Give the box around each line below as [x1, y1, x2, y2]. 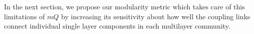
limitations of [4, 11, 45, 21]
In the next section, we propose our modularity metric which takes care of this [4, 1, 245, 11]
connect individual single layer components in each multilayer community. [4, 21, 230, 31]
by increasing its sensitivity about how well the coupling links [61, 11, 250, 21]
